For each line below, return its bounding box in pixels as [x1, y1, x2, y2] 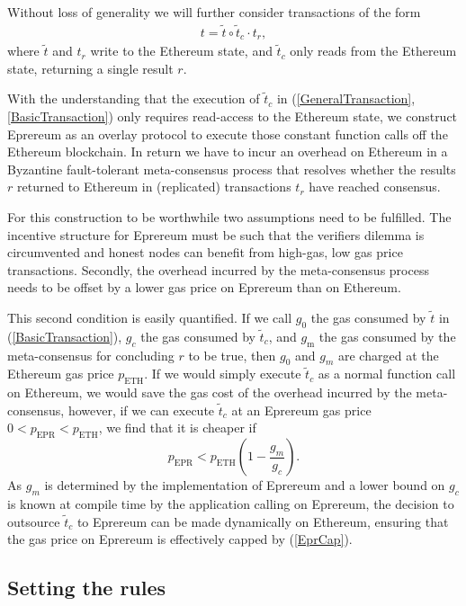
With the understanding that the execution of [7, 89, 260, 108]
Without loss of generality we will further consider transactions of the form [7, 3, 421, 21]
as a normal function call [318, 364, 456, 383]
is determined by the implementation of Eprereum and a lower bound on [44, 476, 445, 495]
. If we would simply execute [144, 364, 301, 383]
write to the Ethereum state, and [90, 41, 273, 60]
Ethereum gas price [7, 364, 114, 383]
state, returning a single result [7, 58, 174, 77]
